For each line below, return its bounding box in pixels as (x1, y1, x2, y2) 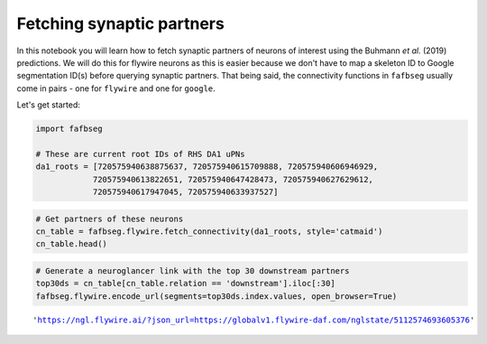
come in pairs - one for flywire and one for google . (16, 82, 216, 94)
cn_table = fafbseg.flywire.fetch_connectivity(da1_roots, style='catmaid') (35, 227, 383, 237)
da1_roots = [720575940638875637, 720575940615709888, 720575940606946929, (35, 162, 379, 172)
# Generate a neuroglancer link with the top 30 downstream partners (35, 265, 350, 275)
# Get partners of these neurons (35, 213, 184, 224)
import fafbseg (35, 124, 103, 135)
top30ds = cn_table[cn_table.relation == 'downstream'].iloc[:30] (35, 278, 335, 289)
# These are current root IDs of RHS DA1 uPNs (35, 149, 245, 159)
